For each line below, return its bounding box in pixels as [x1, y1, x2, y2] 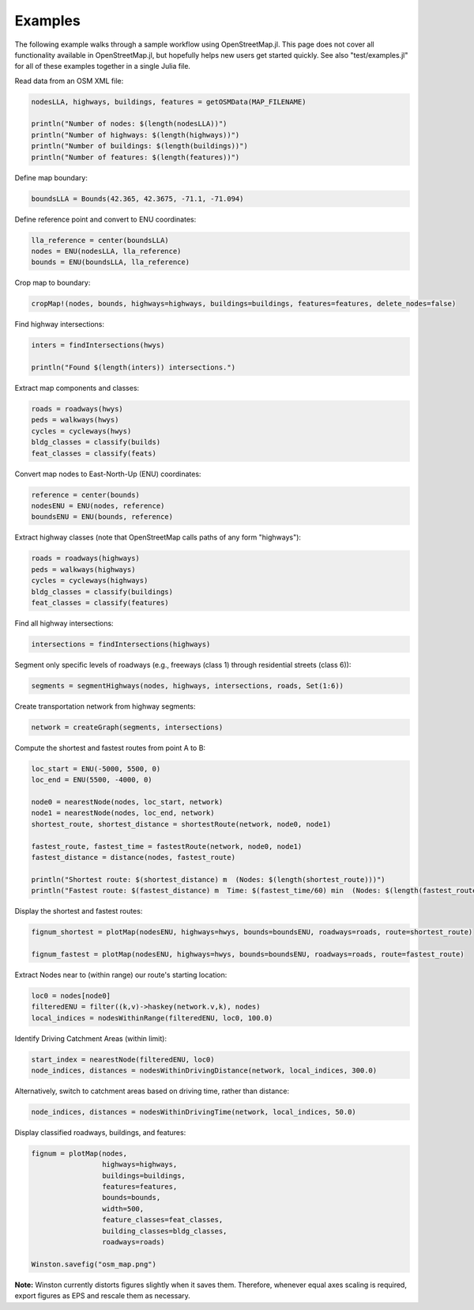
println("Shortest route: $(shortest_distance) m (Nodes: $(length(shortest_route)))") [31, 875, 386, 884]
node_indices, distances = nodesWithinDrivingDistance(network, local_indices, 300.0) [31, 1066, 378, 1075]
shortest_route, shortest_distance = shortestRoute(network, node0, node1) [31, 820, 332, 828]
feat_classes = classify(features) [31, 598, 169, 607]
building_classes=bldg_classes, [101, 1226, 228, 1236]
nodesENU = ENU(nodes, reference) [31, 501, 165, 510]
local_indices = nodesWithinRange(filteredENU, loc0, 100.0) [31, 1013, 273, 1022]
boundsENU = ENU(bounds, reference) [31, 513, 174, 521]
